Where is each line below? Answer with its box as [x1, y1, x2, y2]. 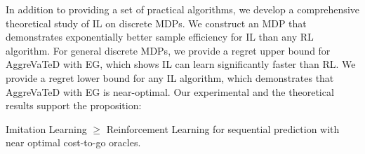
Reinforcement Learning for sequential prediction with [106, 121, 340, 136]
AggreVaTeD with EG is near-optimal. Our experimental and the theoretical [6, 84, 334, 99]
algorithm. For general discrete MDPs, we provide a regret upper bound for [6, 43, 331, 57]
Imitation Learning [6, 121, 87, 136]
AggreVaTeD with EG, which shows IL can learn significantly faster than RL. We [6, 57, 356, 71]
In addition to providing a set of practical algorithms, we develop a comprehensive [6, 2, 359, 16]
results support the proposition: [6, 98, 142, 113]
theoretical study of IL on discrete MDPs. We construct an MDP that [6, 15, 307, 30]
